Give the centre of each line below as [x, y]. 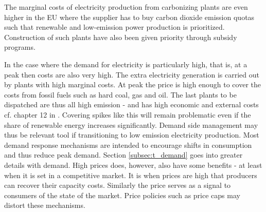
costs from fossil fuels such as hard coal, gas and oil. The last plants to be [120, 94]
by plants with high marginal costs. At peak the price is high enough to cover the [132, 84]
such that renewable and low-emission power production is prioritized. [114, 27]
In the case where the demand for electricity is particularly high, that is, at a [126, 64]
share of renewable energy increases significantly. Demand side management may [131, 124]
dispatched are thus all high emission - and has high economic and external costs [131, 104]
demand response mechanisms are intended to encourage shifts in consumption [128, 144]
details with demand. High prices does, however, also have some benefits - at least [133, 165]
